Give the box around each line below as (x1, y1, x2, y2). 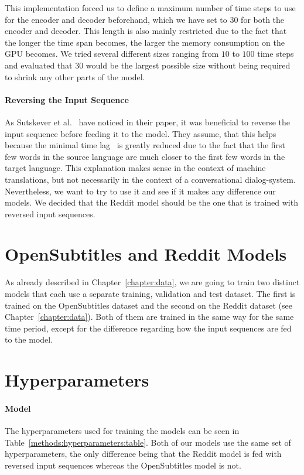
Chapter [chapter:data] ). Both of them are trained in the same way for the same (5, 310, 294, 323)
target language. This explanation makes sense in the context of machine (5, 162, 266, 174)
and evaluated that (5, 59, 73, 71)
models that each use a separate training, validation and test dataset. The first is (5, 288, 296, 300)
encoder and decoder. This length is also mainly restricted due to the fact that (5, 25, 287, 37)
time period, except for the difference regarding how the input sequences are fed (5, 322, 292, 334)
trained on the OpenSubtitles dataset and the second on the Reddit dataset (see (5, 299, 293, 311)
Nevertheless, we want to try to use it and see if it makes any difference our (5, 184, 276, 197)
